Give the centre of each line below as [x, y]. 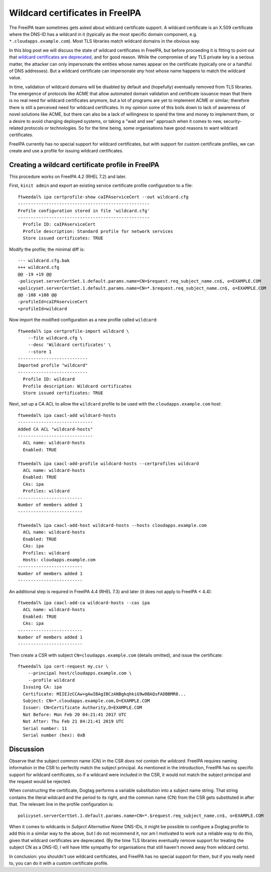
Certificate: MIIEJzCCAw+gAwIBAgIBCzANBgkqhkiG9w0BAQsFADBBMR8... [104, 694]
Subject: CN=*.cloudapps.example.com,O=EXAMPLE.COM [86, 701]
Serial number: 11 [45, 728]
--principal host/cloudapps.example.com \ [80, 673]
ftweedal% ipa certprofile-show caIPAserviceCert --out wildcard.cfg [103, 197]
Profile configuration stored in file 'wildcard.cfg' [84, 211]
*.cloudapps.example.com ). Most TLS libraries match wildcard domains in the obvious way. [105, 41]
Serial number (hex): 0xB [54, 735]
